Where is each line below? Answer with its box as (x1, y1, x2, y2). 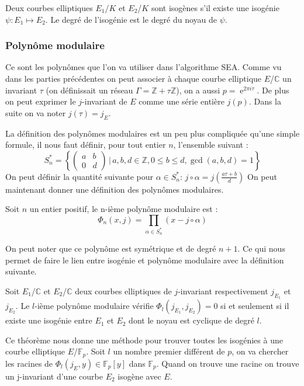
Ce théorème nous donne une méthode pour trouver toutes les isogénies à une (5, 333, 283, 346)
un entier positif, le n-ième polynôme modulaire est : (29, 203, 218, 215)
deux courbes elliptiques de (75, 285, 172, 297)
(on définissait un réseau (46, 84, 133, 96)
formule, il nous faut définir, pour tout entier (5, 138, 166, 151)
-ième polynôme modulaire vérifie (34, 300, 154, 312)
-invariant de (82, 95, 127, 107)
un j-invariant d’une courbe (5, 370, 103, 382)
